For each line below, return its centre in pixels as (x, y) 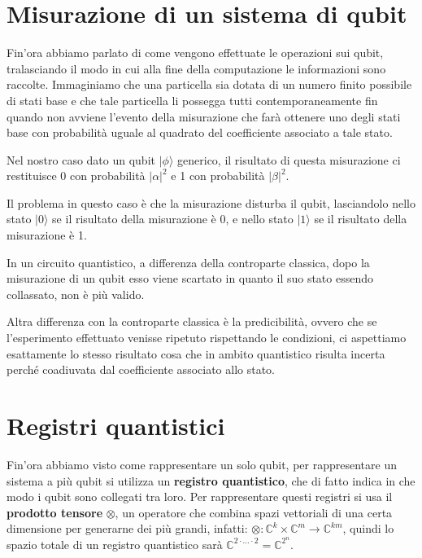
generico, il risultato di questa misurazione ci (289, 159)
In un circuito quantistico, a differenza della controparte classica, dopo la (188, 262)
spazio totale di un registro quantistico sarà (115, 544)
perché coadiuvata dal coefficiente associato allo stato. (141, 369)
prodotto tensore (55, 512)
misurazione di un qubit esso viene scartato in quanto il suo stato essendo (190, 278)
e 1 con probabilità (218, 176)
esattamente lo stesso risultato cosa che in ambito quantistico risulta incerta (196, 353)
